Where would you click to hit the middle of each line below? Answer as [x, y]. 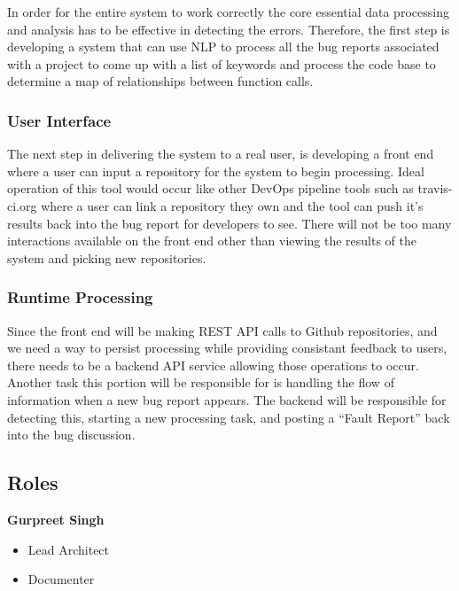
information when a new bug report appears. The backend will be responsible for [227, 399]
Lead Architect [69, 549]
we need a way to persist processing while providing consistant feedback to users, [227, 348]
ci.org [22, 205]
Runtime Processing [80, 297]
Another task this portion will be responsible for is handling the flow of [201, 382]
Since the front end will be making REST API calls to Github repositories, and [222, 330]
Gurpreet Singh [56, 519]
